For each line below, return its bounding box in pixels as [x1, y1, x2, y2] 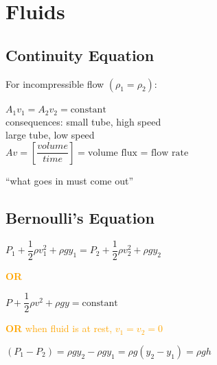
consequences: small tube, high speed [5, 114, 161, 128]
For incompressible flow [5, 76, 104, 91]
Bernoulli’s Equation [5, 207, 155, 228]
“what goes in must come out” [5, 173, 134, 187]
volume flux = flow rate [87, 148, 189, 158]
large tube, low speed [5, 128, 95, 142]
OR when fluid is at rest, [5, 321, 113, 335]
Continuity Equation [5, 44, 155, 65]
